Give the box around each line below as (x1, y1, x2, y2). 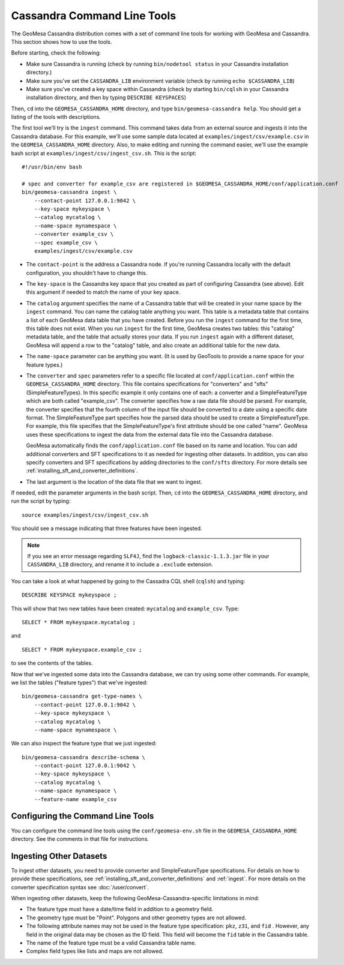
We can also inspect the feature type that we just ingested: (11, 740, 157, 747)
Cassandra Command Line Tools (11, 9, 177, 22)
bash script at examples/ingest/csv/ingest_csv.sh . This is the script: (11, 149, 197, 157)
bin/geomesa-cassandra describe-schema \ (22, 754, 145, 760)
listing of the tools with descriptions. (11, 113, 101, 121)
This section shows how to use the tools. (11, 38, 112, 45)
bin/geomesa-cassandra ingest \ (22, 189, 117, 196)
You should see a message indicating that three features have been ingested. (11, 525, 202, 532)
